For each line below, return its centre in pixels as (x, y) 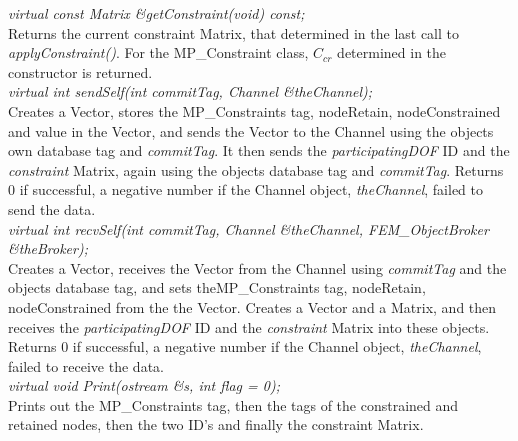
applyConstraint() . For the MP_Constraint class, (158, 52)
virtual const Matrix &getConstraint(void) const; (156, 13)
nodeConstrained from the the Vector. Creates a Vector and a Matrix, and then (252, 306)
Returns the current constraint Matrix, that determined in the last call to (234, 32)
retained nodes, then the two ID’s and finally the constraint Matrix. (216, 424)
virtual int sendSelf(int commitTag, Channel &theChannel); (190, 91)
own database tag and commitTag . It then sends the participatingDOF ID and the (259, 150)
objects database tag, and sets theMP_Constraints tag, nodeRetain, (217, 287)
